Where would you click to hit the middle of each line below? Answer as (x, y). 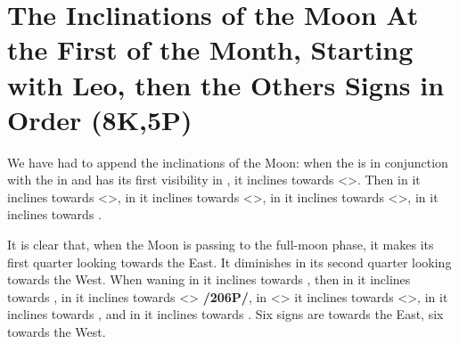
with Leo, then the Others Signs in (226, 84)
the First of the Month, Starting (210, 49)
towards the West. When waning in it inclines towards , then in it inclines (209, 279)
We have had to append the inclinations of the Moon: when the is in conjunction (228, 162)
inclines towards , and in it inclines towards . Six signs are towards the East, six (225, 314)
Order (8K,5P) (100, 119)
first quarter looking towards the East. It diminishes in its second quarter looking (229, 262)
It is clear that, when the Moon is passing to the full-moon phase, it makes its (221, 245)
